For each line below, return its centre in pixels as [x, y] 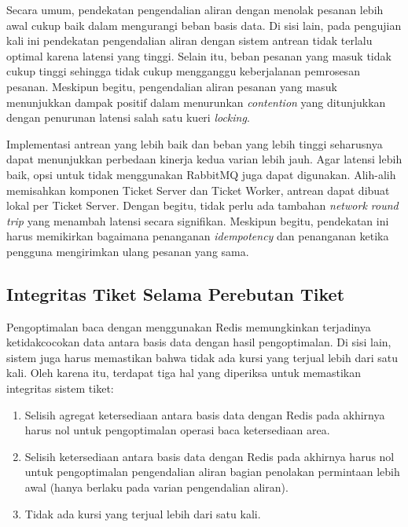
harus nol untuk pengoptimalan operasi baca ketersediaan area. [177, 430]
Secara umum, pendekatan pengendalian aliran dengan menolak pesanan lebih [195, 9]
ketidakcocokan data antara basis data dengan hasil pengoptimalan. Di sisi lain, [199, 342]
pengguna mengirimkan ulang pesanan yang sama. [128, 251]
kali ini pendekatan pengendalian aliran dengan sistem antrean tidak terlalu [189, 40]
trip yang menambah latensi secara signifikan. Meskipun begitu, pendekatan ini [198, 220]
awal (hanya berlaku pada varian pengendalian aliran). [156, 487]
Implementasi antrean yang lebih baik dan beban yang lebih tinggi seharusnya [195, 143]
